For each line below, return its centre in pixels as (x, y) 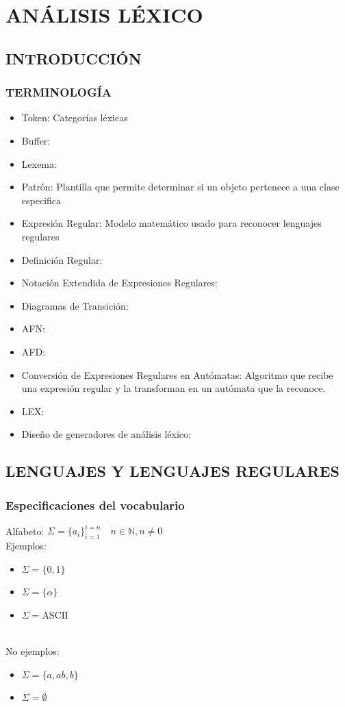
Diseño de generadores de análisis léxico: (106, 434)
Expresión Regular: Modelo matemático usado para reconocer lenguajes (171, 223)
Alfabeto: (25, 531)
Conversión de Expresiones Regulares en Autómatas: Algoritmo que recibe (177, 374)
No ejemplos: (33, 651)
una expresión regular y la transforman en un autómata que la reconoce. (174, 388)
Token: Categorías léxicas (75, 117)
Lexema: (39, 163)
